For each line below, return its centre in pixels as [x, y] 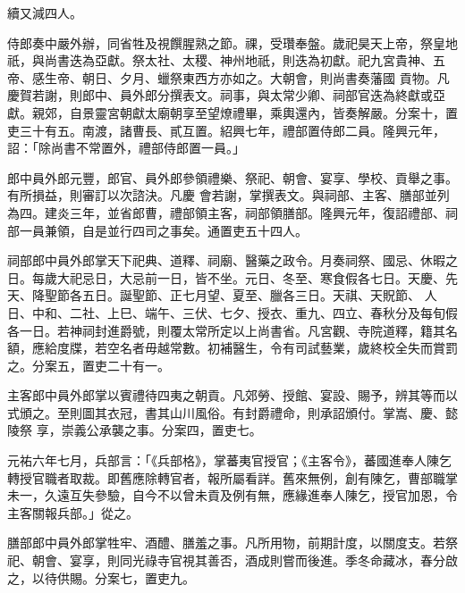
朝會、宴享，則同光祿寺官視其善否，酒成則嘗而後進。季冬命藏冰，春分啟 [245, 560]
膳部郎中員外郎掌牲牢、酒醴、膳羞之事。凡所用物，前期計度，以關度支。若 [226, 543]
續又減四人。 [45, 13]
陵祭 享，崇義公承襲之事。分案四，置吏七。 [135, 430]
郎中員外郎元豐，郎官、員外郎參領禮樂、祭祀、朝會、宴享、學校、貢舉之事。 [232, 177]
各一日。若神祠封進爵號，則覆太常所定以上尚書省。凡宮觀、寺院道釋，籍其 [226, 330]
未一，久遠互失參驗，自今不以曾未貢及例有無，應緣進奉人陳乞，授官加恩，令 [232, 495]
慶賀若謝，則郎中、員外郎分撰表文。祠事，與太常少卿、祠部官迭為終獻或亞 [226, 95]
